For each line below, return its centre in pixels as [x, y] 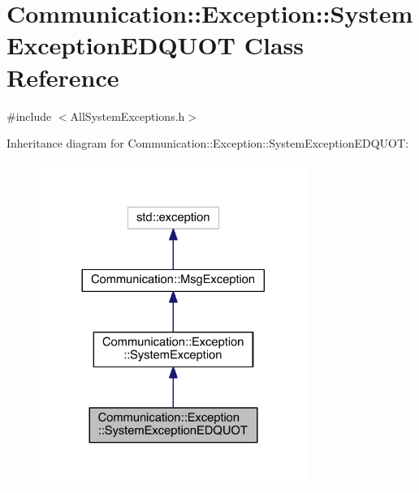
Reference [63, 77]
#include [29, 116]
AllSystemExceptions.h [127, 116]
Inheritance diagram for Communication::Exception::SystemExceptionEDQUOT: [207, 143]
